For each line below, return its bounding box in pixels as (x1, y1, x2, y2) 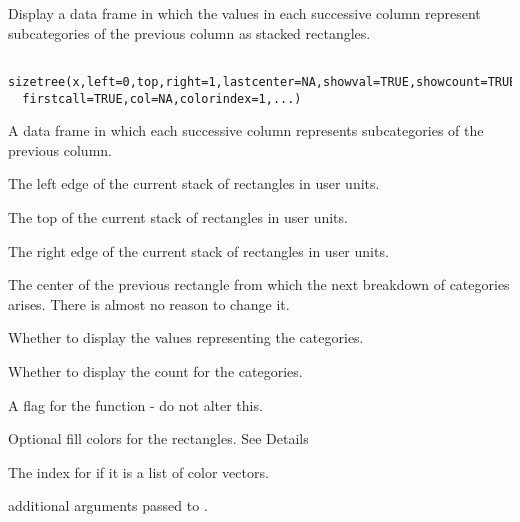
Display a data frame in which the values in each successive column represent (8, 3, 481, 23)
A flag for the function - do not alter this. (8, 394, 263, 415)
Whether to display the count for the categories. (8, 360, 303, 381)
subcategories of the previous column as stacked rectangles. (8, 22, 371, 43)
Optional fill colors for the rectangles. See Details (8, 428, 309, 449)
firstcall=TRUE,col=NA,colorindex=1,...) (22, 91, 302, 106)
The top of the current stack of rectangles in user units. (8, 206, 348, 227)
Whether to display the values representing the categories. (8, 327, 364, 348)
